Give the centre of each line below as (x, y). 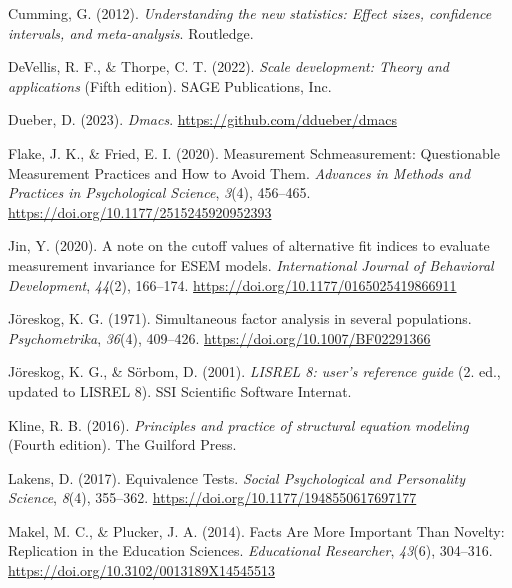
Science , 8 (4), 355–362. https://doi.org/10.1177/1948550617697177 (212, 497)
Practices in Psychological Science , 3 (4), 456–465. (159, 192)
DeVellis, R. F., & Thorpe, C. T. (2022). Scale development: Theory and (228, 66)
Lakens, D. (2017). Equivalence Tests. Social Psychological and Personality (236, 477)
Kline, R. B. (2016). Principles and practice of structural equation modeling (238, 424)
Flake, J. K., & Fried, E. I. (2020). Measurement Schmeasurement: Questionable (254, 152)
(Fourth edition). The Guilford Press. (122, 444)
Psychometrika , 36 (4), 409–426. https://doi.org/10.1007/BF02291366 (219, 337)
